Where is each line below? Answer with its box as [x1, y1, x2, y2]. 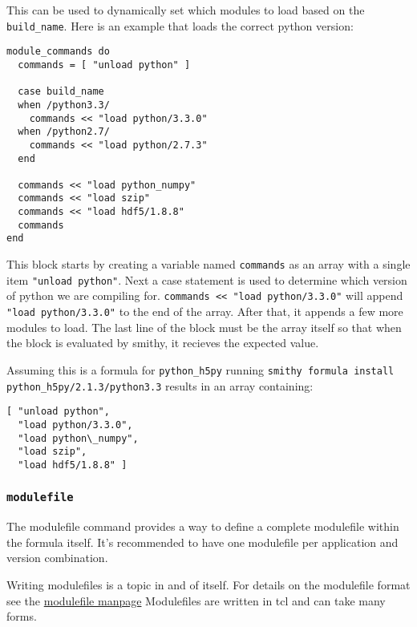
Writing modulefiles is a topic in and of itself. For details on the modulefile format [6, 576, 411, 593]
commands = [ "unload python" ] [18, 59, 191, 71]
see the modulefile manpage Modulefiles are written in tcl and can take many [6, 592, 386, 609]
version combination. [6, 549, 108, 566]
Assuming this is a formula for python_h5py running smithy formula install [6, 361, 395, 378]
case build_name [18, 86, 104, 98]
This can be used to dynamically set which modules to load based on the [6, 2, 365, 18]
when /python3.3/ [18, 99, 110, 111]
